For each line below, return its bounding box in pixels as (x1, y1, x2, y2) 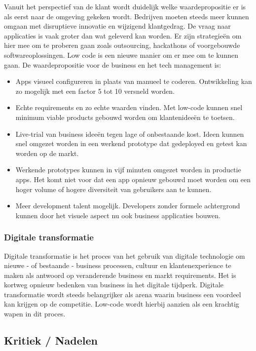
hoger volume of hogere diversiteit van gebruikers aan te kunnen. (15, 184, 212, 194)
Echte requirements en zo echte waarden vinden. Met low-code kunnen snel (15, 102, 243, 113)
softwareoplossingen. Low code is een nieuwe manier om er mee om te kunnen (4, 49, 238, 60)
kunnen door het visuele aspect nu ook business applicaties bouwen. (15, 210, 220, 220)
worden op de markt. (15, 148, 79, 158)
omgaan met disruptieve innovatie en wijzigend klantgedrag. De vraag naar (4, 21, 231, 31)
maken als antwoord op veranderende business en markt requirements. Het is (4, 270, 236, 280)
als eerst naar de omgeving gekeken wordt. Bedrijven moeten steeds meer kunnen (4, 11, 249, 21)
